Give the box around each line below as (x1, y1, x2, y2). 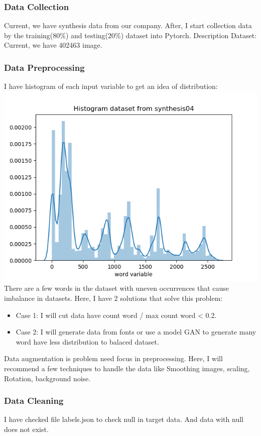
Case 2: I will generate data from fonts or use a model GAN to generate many (16, 326, 256, 337)
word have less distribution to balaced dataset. (16, 336, 159, 347)
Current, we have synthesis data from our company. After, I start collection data (4, 20, 252, 31)
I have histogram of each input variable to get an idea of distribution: (4, 81, 218, 91)
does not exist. (4, 423, 49, 434)
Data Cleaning (4, 394, 64, 407)
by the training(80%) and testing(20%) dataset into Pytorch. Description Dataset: (4, 30, 257, 40)
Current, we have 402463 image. (4, 40, 102, 50)
